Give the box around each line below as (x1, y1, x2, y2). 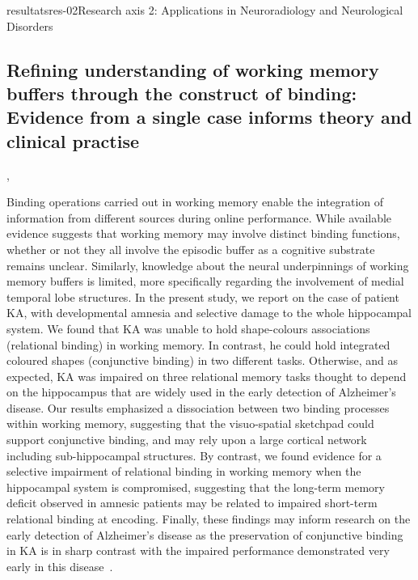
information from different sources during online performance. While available (6, 209, 392, 226)
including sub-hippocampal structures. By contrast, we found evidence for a (6, 447, 382, 464)
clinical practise (6, 128, 139, 153)
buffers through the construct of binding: (6, 80, 357, 105)
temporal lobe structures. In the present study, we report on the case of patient (6, 288, 399, 305)
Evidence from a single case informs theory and (6, 104, 412, 129)
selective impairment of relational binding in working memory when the (6, 463, 361, 480)
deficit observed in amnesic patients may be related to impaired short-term (6, 494, 378, 511)
